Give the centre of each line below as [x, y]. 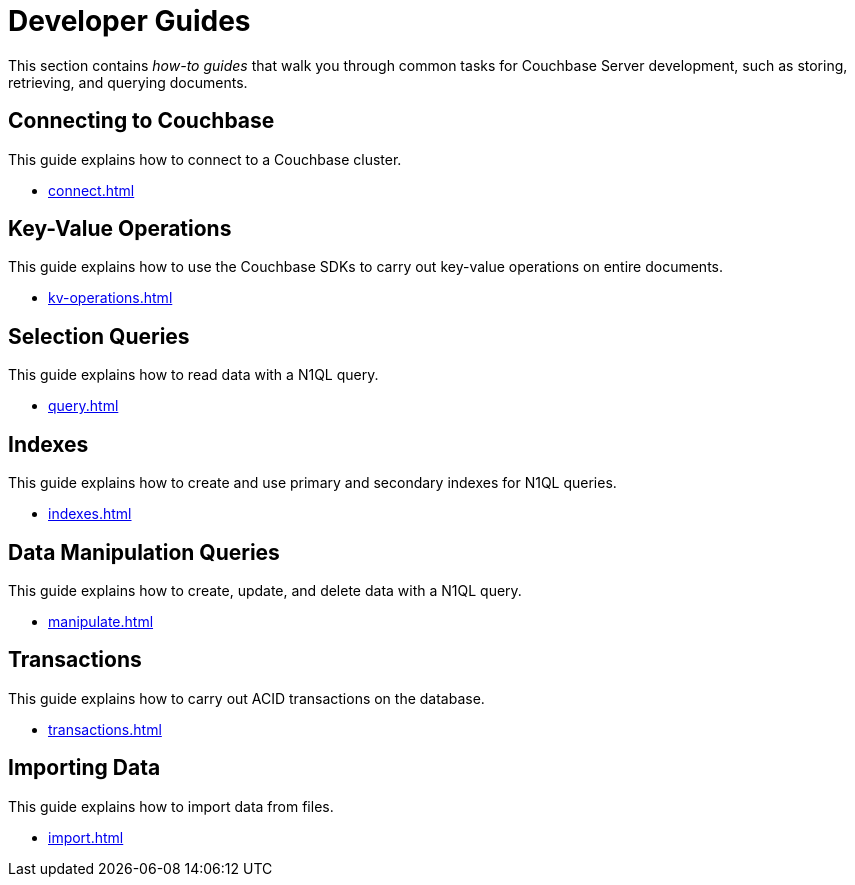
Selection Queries [99, 336]
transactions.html [105, 729]
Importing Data [84, 768]
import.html [86, 837]
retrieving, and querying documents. [128, 82]
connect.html [91, 190]
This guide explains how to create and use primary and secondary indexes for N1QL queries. [312, 483]
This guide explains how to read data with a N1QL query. [193, 375]
